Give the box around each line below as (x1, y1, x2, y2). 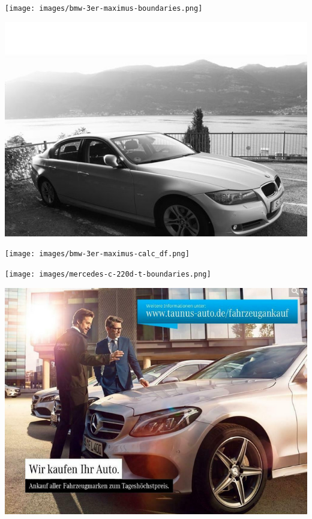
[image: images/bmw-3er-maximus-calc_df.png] (5, 250, 190, 259)
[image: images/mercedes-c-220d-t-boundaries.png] (5, 269, 211, 278)
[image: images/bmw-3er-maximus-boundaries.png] (5, 4, 203, 13)
